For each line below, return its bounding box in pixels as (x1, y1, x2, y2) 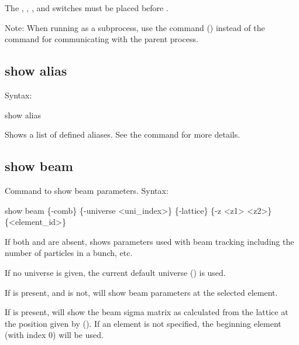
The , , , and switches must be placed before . (5, 2, 169, 13)
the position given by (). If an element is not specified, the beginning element (5, 317, 281, 329)
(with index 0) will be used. (5, 329, 104, 341)
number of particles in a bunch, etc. (5, 247, 133, 259)
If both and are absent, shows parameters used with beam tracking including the (5, 235, 294, 247)
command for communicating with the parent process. (5, 33, 198, 45)
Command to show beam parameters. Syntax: (5, 184, 169, 196)
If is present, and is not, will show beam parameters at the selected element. (5, 286, 278, 298)
